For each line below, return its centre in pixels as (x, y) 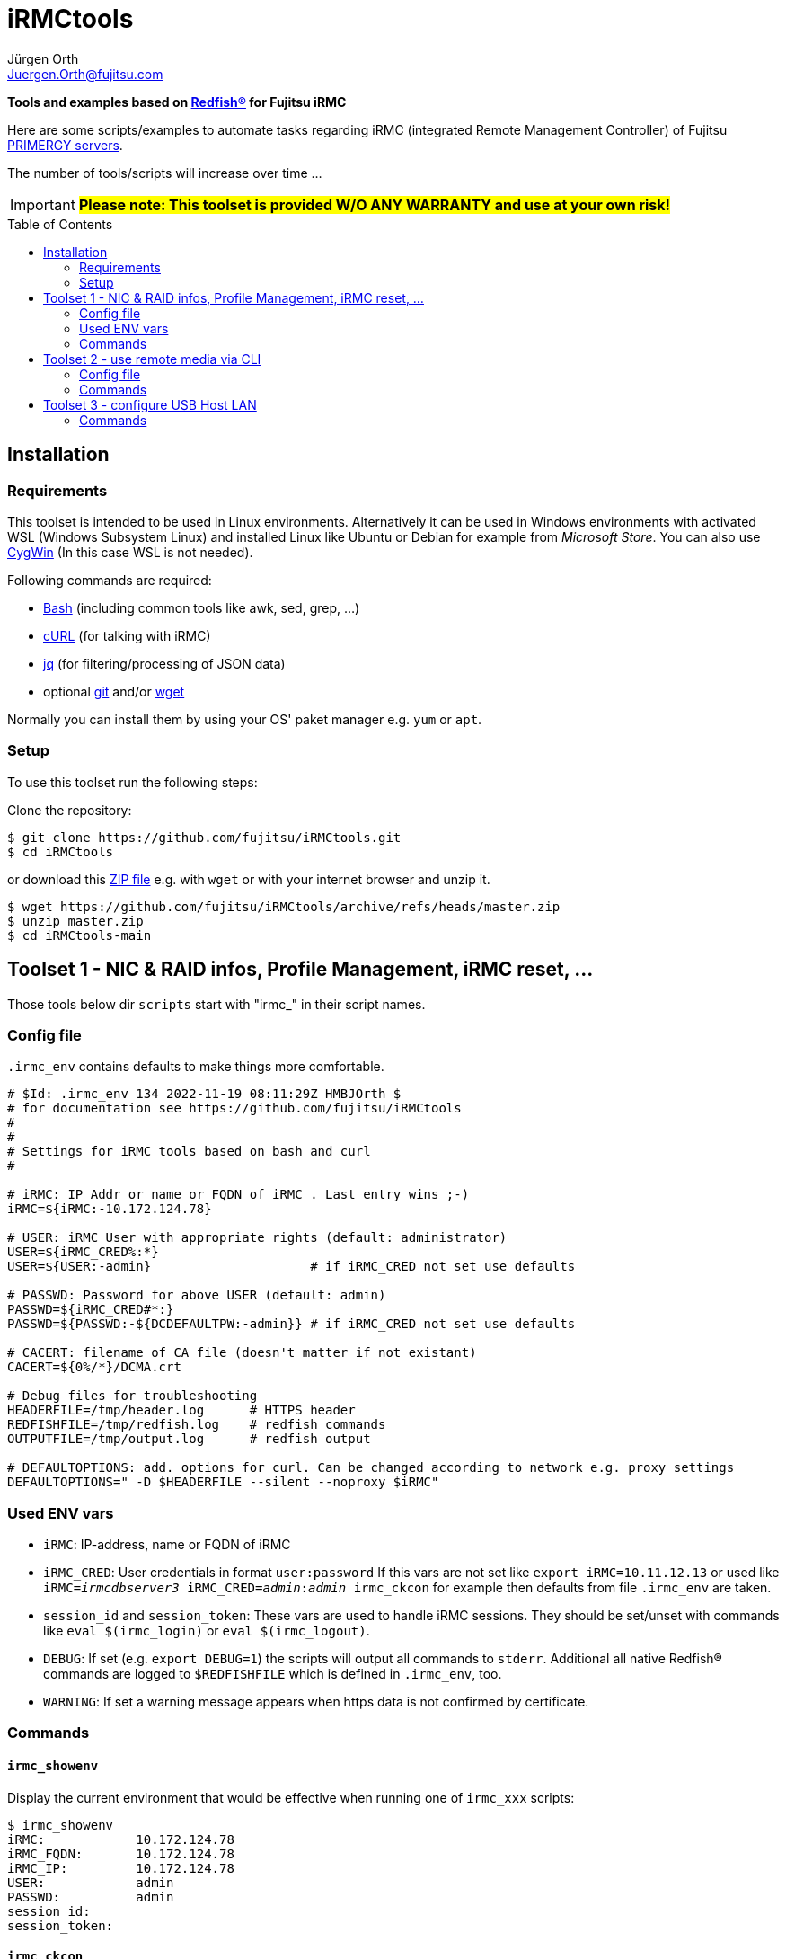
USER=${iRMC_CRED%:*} (83, 1252)
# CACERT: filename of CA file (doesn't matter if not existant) (242, 1353)
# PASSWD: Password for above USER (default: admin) (197, 1295)
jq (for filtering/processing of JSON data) (164, 663)
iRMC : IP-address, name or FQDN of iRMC (167, 1545)
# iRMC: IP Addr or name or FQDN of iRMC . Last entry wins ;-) (238, 1195)
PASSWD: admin (91, 1897)
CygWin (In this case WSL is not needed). (130, 552)
